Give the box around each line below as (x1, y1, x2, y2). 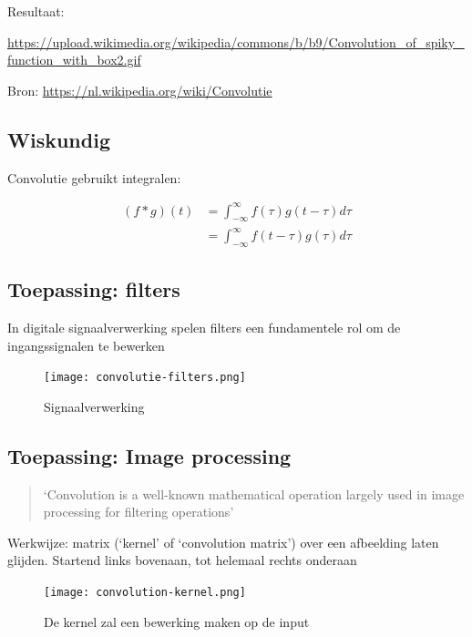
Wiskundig (7, 125, 110, 153)
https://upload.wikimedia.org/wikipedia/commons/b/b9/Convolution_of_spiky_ (7, 32, 465, 51)
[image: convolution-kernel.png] (44, 586, 246, 600)
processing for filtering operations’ (43, 502, 234, 521)
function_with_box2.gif (7, 50, 141, 69)
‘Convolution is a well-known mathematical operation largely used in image (43, 484, 465, 503)
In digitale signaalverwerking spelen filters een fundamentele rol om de (7, 318, 401, 337)
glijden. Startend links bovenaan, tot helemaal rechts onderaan (7, 550, 357, 570)
